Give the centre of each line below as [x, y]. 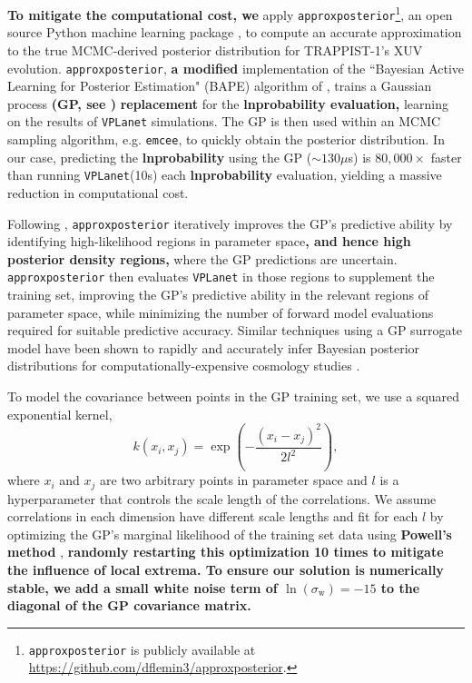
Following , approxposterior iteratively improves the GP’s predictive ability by [230, 223]
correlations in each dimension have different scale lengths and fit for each [213, 516]
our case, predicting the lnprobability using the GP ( [160, 157]
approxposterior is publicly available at [142, 649]
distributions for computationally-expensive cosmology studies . [184, 366]
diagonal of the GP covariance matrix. [129, 605]
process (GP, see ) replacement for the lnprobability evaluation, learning [228, 103]
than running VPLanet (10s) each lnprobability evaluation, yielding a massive [225, 175]
